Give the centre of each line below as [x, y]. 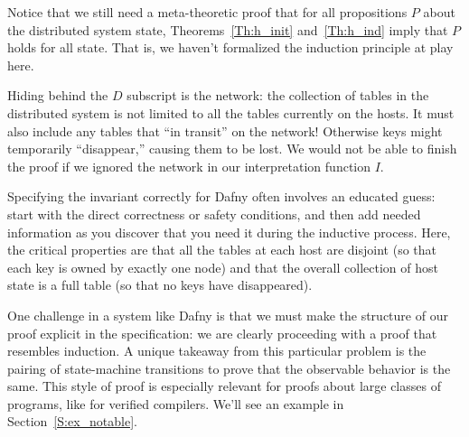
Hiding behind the [58, 95]
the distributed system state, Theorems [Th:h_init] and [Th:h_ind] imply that [228, 29]
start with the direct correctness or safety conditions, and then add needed [214, 214]
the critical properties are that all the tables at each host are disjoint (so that [222, 250]
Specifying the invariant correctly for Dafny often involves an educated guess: [221, 196]
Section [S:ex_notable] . [72, 421]
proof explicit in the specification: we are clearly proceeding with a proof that [222, 333]
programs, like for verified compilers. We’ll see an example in [176, 403]
